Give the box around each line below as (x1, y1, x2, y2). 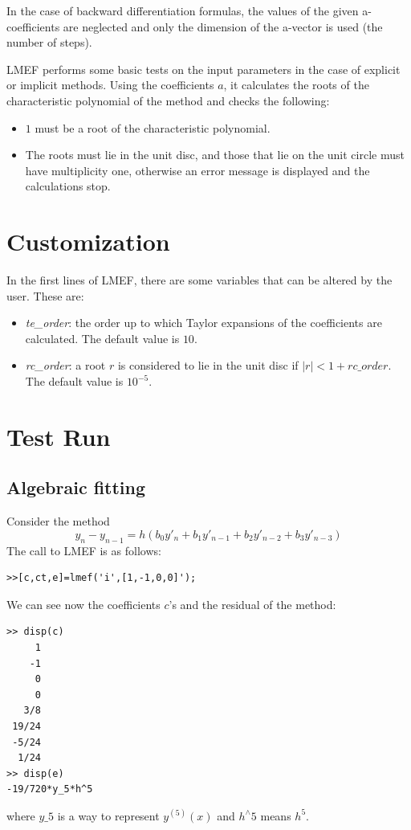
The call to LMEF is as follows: (6, 542, 161, 558)
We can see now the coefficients (6, 595, 161, 612)
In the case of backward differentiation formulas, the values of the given (6, 2, 359, 18)
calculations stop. (25, 178, 111, 194)
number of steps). (6, 34, 92, 51)
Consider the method (6, 513, 110, 529)
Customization (6, 225, 170, 258)
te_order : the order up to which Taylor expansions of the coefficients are (25, 314, 382, 331)
